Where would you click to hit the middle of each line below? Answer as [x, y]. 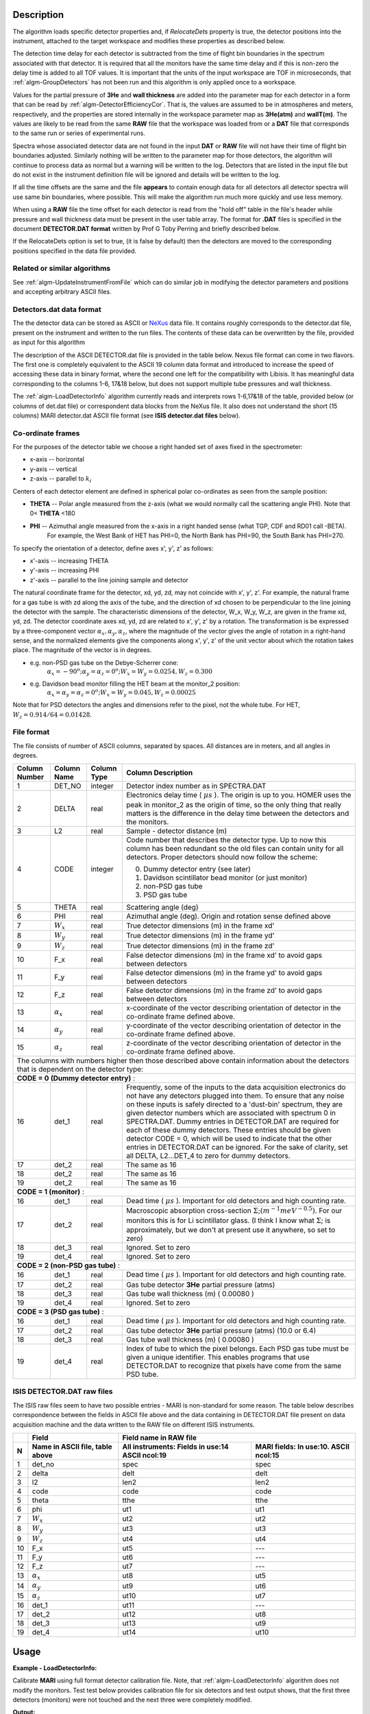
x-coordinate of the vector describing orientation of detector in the [233, 1008]
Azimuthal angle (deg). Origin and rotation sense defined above [229, 916]
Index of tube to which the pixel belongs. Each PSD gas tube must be [237, 1349]
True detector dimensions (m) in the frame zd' [200, 945]
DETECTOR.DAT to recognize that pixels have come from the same [234, 1366]
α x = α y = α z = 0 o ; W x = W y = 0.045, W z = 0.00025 [122, 693]
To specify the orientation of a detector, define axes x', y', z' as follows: [113, 548]
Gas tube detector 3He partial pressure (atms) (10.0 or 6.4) [221, 1330]
